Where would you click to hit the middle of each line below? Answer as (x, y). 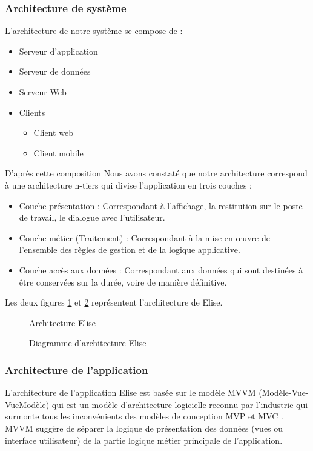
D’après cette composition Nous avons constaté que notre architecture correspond (156, 173)
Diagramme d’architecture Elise (88, 343)
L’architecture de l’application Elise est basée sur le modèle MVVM (130, 393)
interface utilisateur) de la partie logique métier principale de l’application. (144, 440)
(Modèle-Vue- (284, 393)
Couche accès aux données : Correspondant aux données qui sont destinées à (161, 269)
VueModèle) (27, 404)
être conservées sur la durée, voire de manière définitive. (123, 282)
